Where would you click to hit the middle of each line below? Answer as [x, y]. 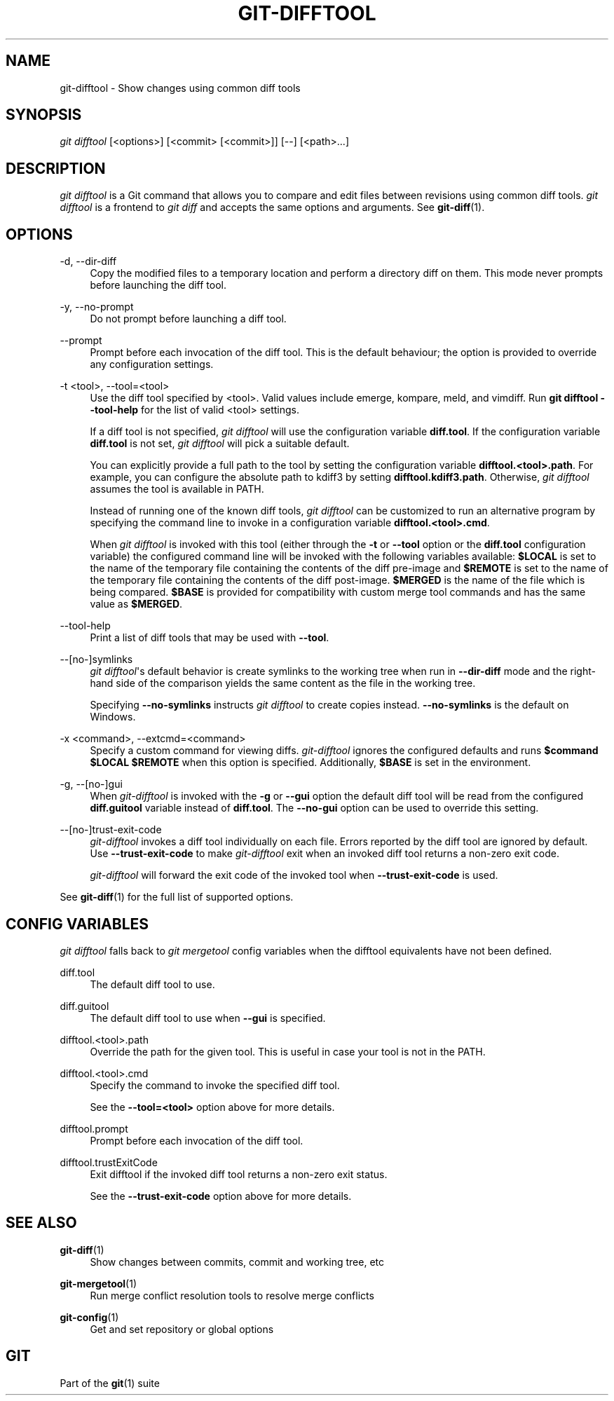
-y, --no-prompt [97, 307]
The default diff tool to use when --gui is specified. [208, 1018]
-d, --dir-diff [88, 261]
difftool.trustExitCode [109, 1162]
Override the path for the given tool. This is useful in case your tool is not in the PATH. [288, 1051]
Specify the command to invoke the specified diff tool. [215, 1085]
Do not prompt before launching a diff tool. [188, 319]
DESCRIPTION [56, 168]
